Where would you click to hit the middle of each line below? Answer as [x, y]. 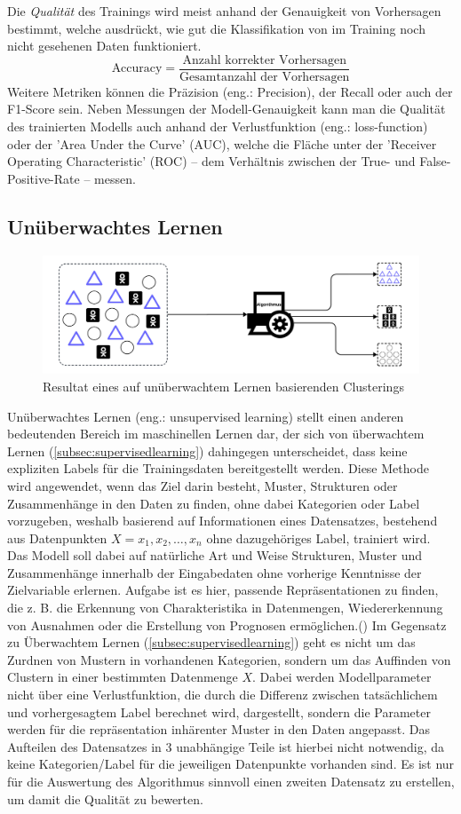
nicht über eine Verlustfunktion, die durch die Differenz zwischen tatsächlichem [223, 695]
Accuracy [137, 69]
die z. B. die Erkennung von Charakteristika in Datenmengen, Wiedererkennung [225, 608]
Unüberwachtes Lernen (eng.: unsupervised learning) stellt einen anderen [206, 416]
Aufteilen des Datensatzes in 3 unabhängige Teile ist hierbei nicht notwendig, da [226, 746]
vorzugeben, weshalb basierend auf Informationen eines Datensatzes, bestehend [223, 521]
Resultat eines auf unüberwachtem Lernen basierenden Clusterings [223, 386]
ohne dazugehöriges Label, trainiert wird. [318, 537]
